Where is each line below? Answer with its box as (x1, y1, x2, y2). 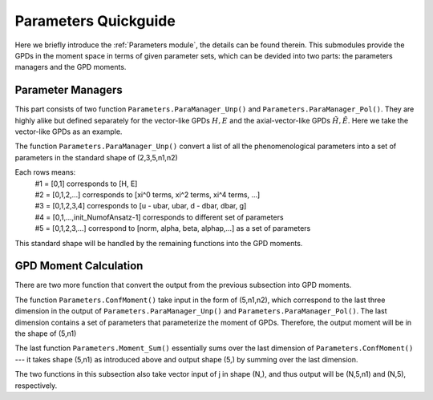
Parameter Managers (14, 83, 123, 97)
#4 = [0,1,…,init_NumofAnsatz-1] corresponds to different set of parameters (34, 212, 284, 222)
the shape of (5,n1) (14, 329, 77, 338)
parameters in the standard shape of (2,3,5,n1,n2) (14, 152, 178, 162)
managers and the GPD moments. (14, 63, 127, 72)
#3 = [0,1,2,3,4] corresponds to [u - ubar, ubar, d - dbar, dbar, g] (34, 201, 247, 211)
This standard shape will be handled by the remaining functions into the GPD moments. (14, 238, 303, 248)
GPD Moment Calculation (14, 259, 144, 273)
